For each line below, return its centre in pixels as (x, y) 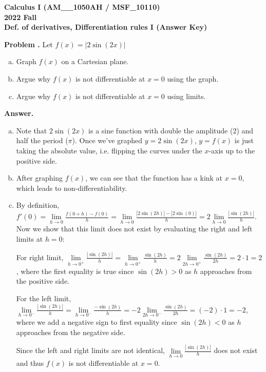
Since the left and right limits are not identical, (90, 350)
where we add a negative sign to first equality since (97, 322)
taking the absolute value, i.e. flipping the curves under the (109, 150)
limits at (30, 239)
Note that (32, 130)
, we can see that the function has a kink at (154, 178)
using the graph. (193, 78)
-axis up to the (232, 150)
